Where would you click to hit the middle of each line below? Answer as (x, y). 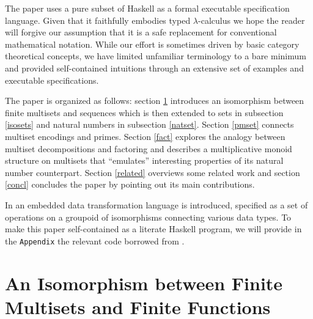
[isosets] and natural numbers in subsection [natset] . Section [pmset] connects (149, 124)
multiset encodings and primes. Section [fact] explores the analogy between (145, 136)
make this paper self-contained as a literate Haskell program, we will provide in (153, 229)
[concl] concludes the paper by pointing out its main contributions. (130, 184)
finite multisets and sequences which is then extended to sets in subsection (144, 112)
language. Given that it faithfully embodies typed (98, 20)
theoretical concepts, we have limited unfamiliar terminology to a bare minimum (156, 56)
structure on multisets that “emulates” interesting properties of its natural (144, 160)
